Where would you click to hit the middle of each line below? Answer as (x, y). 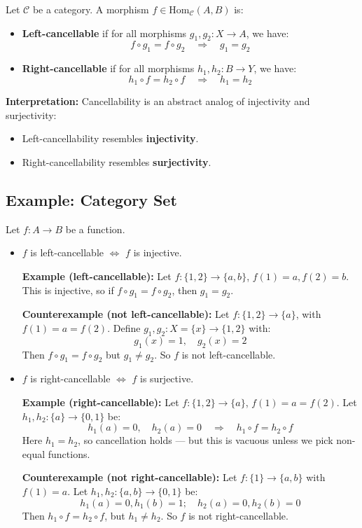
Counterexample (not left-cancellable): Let (126, 314)
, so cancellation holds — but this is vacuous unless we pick (206, 440)
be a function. (95, 229)
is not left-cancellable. (229, 354)
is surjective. (167, 378)
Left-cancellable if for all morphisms (104, 33)
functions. (69, 453)
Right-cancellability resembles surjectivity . (117, 162)
